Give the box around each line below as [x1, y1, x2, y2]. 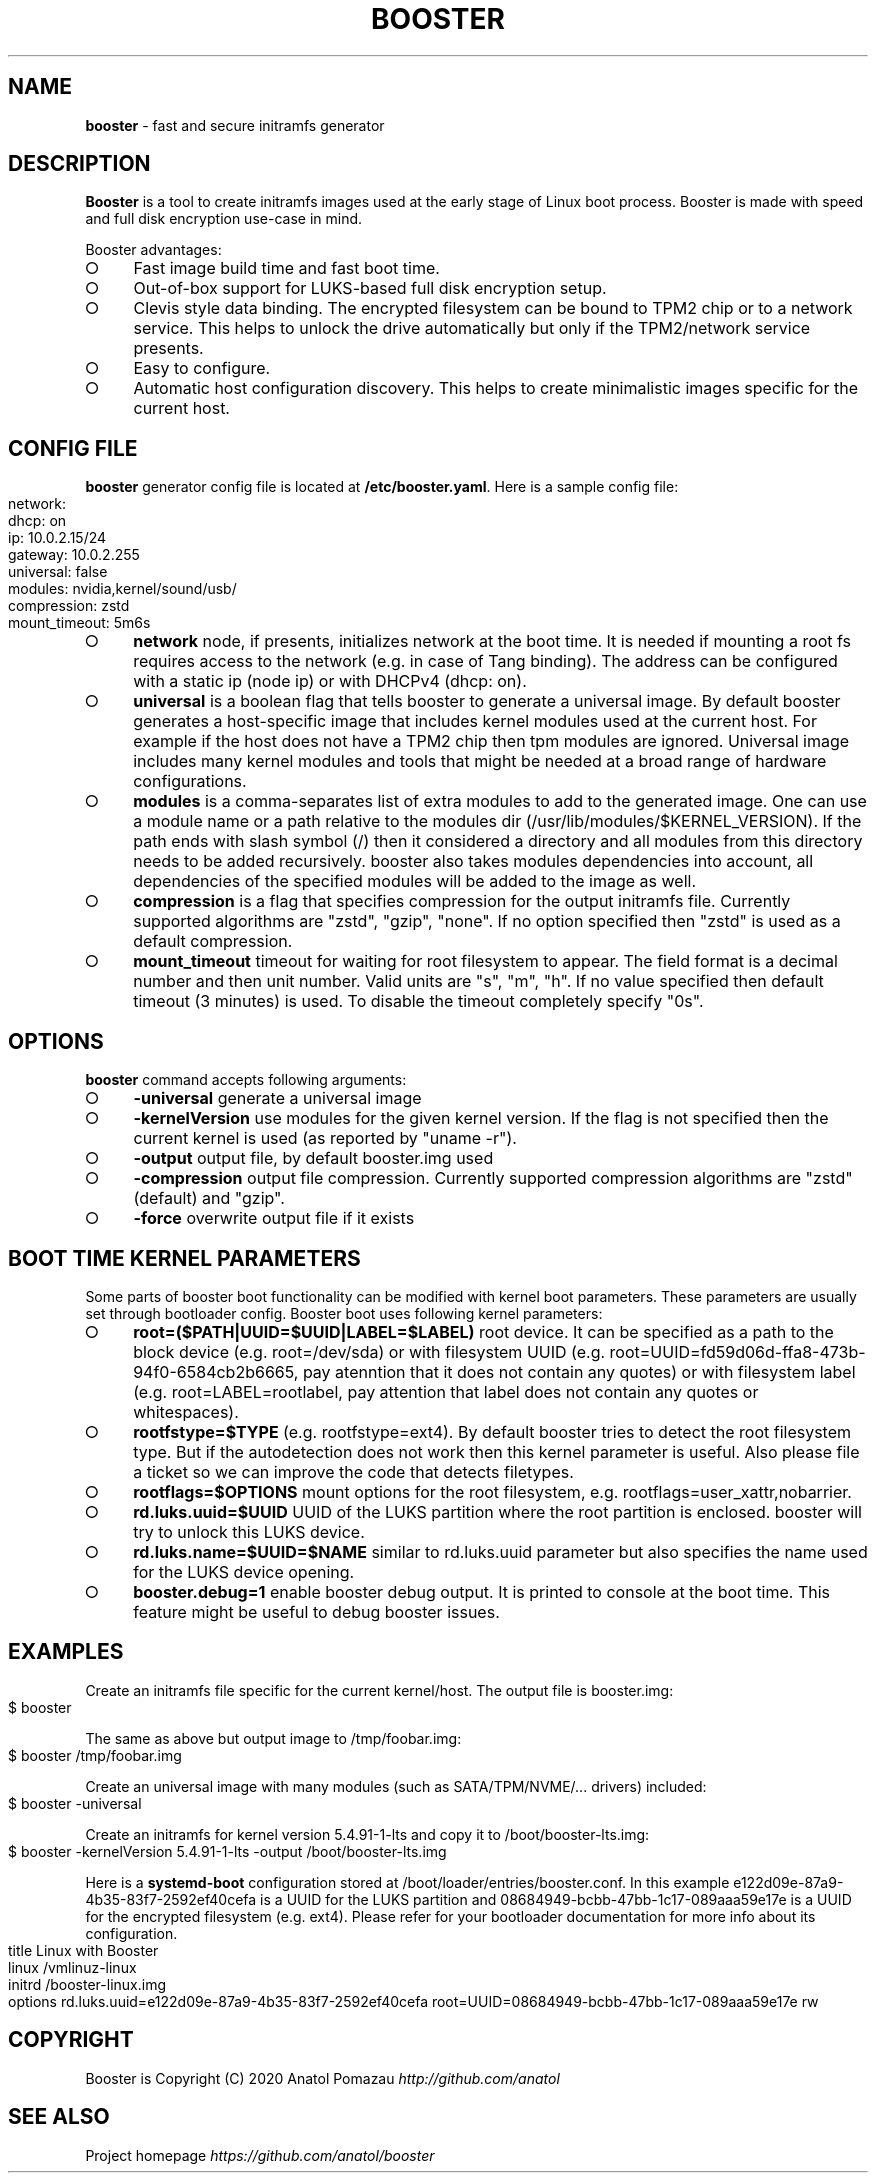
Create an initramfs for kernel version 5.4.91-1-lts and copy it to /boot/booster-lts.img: [85, 1825, 650, 1843]
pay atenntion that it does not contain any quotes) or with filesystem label [302, 1361, 856, 1382]
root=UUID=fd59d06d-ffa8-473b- [609, 1341, 866, 1362]
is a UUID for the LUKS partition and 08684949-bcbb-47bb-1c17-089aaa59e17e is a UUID [260, 1890, 852, 1908]
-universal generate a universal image [133, 1088, 422, 1109]
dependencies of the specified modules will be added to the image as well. [133, 871, 696, 892]
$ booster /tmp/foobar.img [8, 1746, 182, 1764]
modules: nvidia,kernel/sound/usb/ [8, 580, 237, 598]
